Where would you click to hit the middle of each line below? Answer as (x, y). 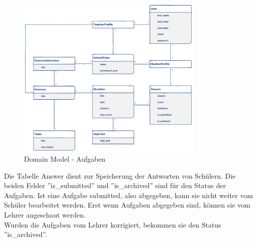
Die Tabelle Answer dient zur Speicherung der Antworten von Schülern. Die (120, 175)
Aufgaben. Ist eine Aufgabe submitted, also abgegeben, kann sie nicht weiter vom (128, 195)
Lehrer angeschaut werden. (45, 214)
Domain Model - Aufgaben (65, 158)
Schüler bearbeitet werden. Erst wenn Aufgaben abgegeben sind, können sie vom (127, 205)
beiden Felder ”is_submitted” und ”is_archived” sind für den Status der (115, 185)
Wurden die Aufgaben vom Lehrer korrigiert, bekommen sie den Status (113, 224)
